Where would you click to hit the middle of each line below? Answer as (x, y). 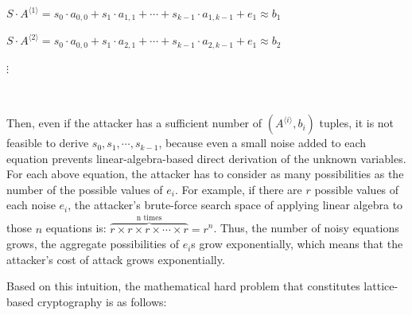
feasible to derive (48, 143)
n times (149, 218)
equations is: (76, 228)
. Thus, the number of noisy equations (306, 228)
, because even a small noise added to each (262, 143)
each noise (31, 205)
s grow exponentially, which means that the (297, 244)
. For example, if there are (239, 189)
